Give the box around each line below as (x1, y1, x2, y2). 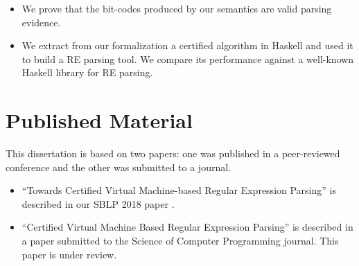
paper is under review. (21, 247, 117, 261)
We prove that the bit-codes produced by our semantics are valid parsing (21, 1, 332, 15)
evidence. (21, 15, 61, 29)
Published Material (6, 106, 193, 134)
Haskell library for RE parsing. (21, 65, 153, 80)
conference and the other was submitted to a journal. (6, 159, 231, 174)
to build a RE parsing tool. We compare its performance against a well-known (21, 51, 354, 66)
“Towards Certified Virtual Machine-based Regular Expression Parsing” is (21, 183, 336, 197)
